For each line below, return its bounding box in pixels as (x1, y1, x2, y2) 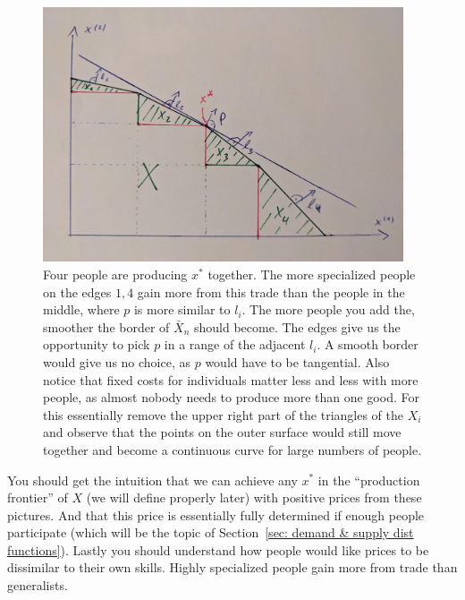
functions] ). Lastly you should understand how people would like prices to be (7, 540, 429, 559)
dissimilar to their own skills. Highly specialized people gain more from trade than (7, 558, 458, 577)
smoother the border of (43, 317, 170, 336)
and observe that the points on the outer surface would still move (43, 423, 402, 441)
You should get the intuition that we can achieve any (7, 470, 298, 489)
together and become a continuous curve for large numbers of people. (43, 440, 422, 459)
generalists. (7, 576, 68, 595)
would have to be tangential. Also (205, 352, 390, 371)
